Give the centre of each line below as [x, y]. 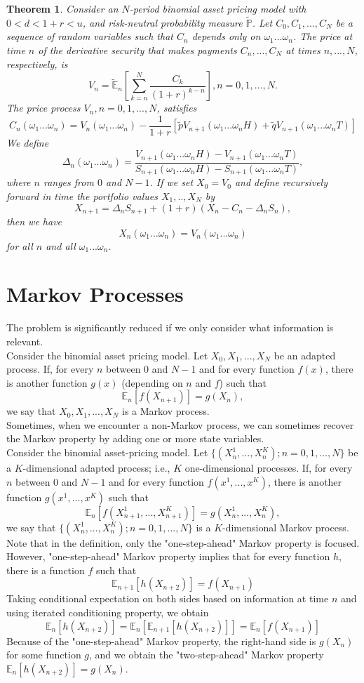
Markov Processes [95, 294]
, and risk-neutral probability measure [162, 22]
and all [61, 245]
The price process [43, 108]
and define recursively [281, 182]
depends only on [226, 36]
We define [28, 142]
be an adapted [305, 355]
